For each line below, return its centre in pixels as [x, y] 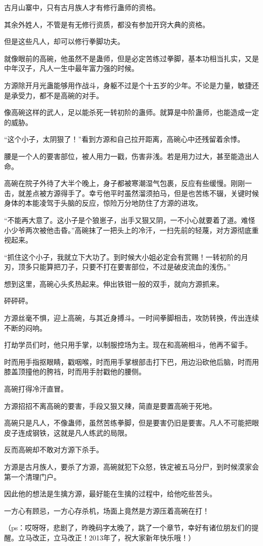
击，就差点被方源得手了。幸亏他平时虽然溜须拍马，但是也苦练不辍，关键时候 [131, 193]
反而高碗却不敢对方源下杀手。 [54, 450]
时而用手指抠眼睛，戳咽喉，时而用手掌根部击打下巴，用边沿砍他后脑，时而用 [131, 361]
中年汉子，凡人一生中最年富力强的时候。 [71, 68]
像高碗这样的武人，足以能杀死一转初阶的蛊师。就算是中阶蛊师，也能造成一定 [131, 112]
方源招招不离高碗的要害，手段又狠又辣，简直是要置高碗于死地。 [110, 405]
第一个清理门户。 [32, 476]
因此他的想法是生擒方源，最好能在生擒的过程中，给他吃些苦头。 [110, 494]
